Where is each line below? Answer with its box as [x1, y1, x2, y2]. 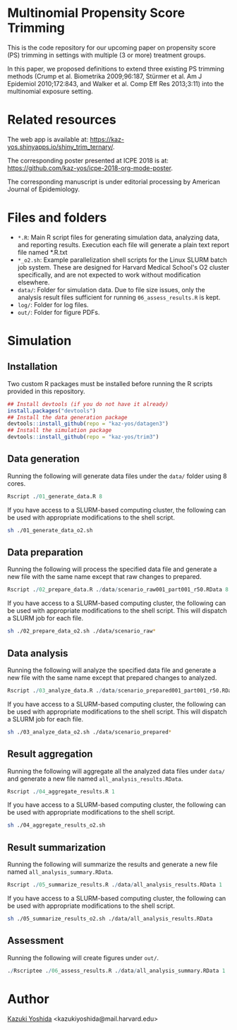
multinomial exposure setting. [7, 87, 93, 95]
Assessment [7, 935, 64, 947]
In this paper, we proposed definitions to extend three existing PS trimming [7, 64, 224, 73]
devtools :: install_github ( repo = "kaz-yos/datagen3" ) [7, 420, 169, 428]
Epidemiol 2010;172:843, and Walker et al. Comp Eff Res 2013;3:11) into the [7, 79, 224, 88]
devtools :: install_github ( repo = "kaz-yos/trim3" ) [7, 433, 159, 441]
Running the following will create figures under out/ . [7, 953, 159, 962]
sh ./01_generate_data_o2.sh [7, 527, 93, 534]
